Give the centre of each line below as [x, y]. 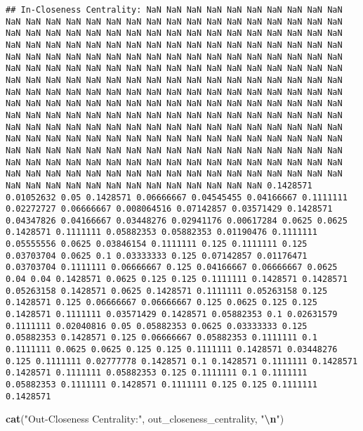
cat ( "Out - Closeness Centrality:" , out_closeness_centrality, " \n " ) [145, 419]
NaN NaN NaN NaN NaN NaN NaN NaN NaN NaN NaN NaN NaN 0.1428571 [159, 185]
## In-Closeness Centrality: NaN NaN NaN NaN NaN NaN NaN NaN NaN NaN [174, 10]
